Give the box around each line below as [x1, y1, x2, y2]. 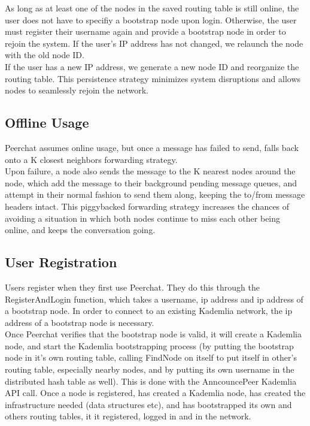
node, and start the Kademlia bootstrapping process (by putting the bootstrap [5, 339, 294, 352]
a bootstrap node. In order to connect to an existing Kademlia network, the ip [5, 304, 293, 317]
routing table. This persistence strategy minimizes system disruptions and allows [5, 72, 301, 84]
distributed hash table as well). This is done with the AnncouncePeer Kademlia [5, 374, 297, 387]
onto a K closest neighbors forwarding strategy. [5, 153, 178, 165]
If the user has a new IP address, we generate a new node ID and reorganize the [5, 60, 299, 72]
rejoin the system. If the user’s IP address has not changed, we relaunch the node [5, 37, 303, 49]
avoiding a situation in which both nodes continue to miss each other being [5, 212, 281, 224]
